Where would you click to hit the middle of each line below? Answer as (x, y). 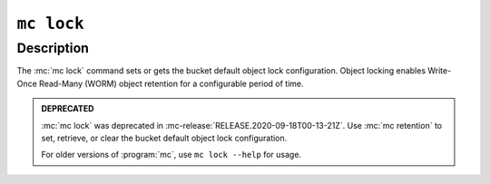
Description (53, 48)
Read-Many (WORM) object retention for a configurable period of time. (171, 83)
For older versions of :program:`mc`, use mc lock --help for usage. (171, 155)
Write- (440, 71)
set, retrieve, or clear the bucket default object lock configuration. (164, 138)
